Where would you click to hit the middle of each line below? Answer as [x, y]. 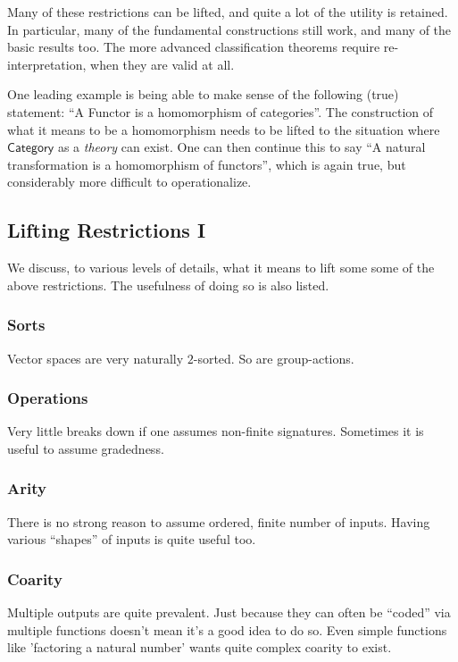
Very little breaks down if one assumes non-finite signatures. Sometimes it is [216, 431]
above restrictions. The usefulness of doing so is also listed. [168, 285]
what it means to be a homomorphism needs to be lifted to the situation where [224, 129]
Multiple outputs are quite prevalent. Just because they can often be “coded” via [229, 612]
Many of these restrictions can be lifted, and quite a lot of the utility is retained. [228, 12]
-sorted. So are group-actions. [274, 358]
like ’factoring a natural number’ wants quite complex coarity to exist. [200, 647]
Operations [48, 398]
